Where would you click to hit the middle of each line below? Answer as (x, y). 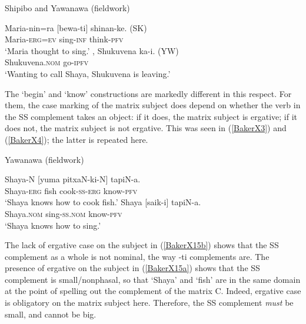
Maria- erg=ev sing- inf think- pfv (64, 39)
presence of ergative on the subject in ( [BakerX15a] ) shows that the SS (132, 268)
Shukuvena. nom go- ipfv (47, 62)
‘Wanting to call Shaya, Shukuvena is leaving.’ (88, 73)
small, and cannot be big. (51, 314)
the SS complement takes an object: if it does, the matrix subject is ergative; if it (151, 116)
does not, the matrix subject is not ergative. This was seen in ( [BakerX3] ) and (146, 128)
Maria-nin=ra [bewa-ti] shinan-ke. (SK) (76, 27)
